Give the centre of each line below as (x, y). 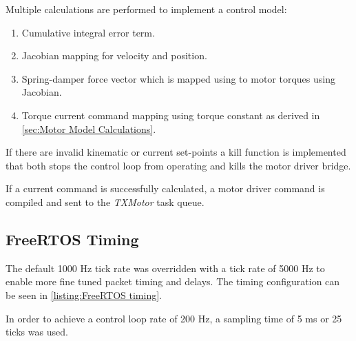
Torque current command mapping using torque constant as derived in (171, 115)
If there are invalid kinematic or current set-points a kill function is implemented (176, 152)
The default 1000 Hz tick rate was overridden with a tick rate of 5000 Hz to (165, 268)
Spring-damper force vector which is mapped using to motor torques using (178, 78)
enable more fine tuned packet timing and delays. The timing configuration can (173, 281)
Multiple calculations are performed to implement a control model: (146, 9)
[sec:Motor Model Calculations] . (89, 128)
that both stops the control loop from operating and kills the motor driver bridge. (178, 165)
